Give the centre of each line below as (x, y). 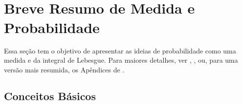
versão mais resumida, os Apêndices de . (64, 69)
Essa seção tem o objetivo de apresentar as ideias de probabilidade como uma (120, 50)
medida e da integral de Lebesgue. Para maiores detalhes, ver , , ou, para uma (121, 60)
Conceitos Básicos (50, 95)
